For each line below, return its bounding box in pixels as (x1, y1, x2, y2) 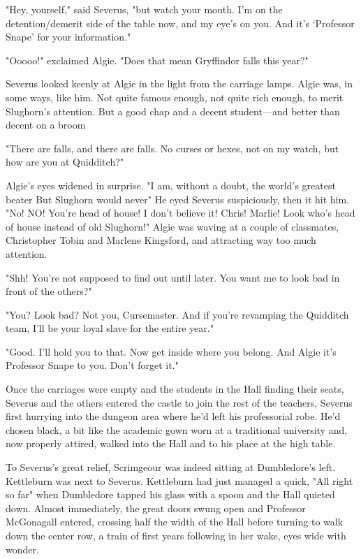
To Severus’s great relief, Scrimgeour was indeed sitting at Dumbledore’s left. (6, 460, 336, 474)
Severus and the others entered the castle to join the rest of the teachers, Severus (6, 395, 353, 409)
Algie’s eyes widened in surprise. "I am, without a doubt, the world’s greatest (6, 177, 336, 192)
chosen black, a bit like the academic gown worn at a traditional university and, (6, 422, 348, 437)
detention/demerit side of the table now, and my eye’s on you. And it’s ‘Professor (6, 15, 355, 30)
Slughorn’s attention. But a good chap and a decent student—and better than (6, 103, 340, 118)
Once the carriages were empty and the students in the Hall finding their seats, (6, 382, 344, 396)
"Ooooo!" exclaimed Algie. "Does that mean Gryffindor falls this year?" (6, 52, 309, 67)
